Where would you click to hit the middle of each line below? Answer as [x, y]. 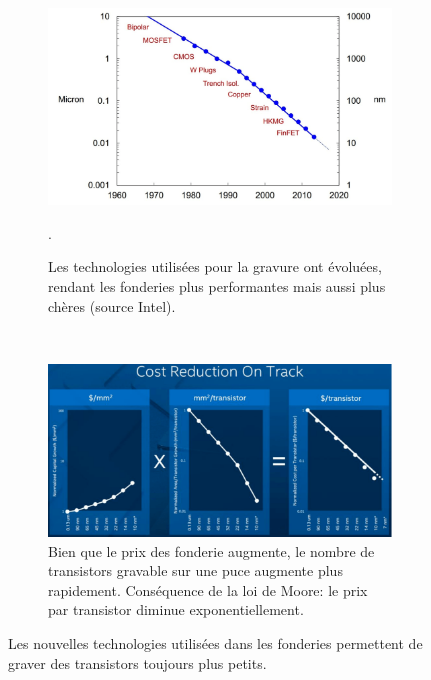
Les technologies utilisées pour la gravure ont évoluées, [215, 266]
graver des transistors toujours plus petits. [137, 662]
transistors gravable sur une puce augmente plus [195, 570]
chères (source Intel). [112, 305]
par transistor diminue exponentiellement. [176, 609]
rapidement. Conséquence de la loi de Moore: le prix [208, 589]
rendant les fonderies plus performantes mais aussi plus [217, 285]
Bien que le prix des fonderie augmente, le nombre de [211, 550]
